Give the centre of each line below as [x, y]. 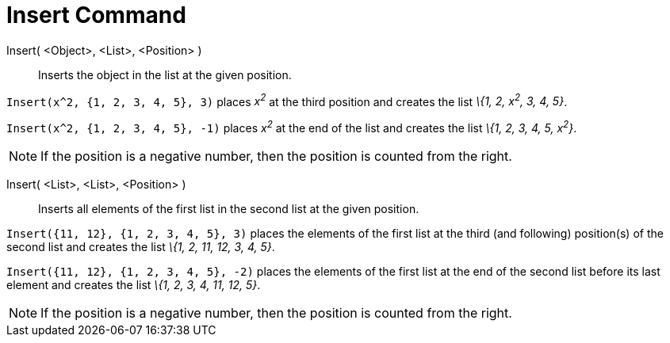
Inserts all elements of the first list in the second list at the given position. [229, 209]
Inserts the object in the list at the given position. [165, 74]
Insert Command [96, 15]
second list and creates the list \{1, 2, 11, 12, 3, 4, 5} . [141, 247]
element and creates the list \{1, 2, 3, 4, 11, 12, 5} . [134, 285]
